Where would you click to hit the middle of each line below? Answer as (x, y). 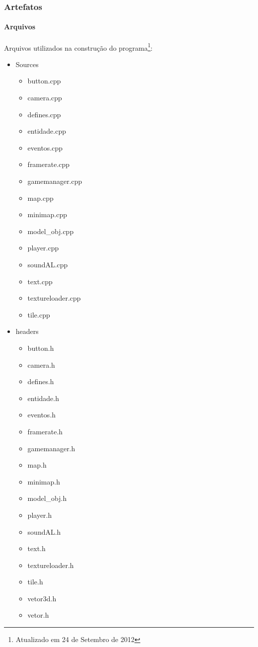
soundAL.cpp (48, 265)
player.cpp (43, 248)
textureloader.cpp (54, 298)
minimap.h (44, 481)
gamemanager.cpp (55, 181)
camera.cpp (45, 98)
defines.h (41, 381)
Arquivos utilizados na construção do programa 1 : (78, 47)
